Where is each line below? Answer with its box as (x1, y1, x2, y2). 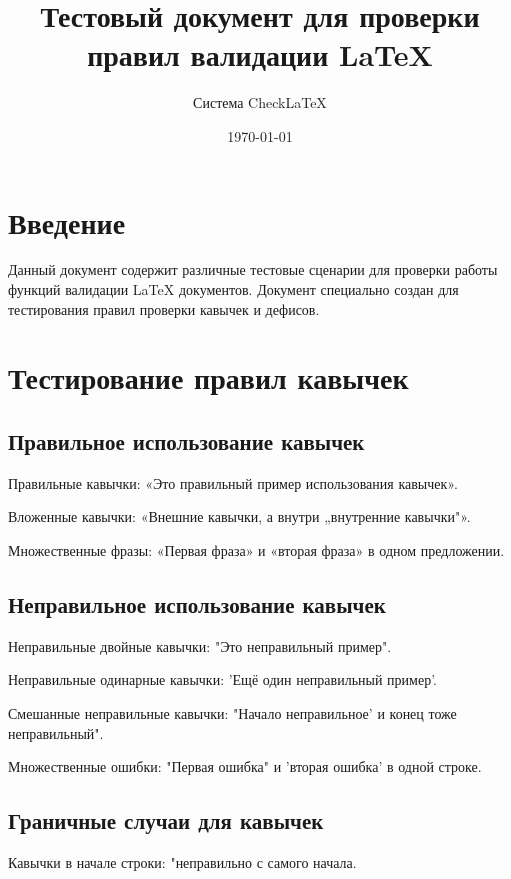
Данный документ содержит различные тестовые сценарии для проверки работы (8, 259, 498, 280)
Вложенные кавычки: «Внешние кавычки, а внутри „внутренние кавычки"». (8, 506, 471, 527)
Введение (8, 201, 126, 242)
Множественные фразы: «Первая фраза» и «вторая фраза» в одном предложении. (8, 539, 505, 560)
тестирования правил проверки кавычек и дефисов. (8, 298, 320, 319)
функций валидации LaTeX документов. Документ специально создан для (8, 279, 459, 300)
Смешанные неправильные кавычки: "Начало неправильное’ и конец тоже (8, 702, 457, 723)
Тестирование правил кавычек (8, 357, 409, 398)
